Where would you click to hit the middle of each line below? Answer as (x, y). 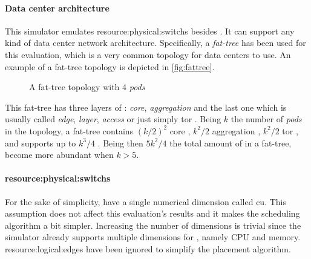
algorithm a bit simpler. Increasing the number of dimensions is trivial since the (153, 225)
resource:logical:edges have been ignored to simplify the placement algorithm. (148, 248)
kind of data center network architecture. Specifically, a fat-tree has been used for (155, 43)
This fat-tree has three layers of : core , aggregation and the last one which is (146, 107)
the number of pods (266, 119)
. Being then (120, 143)
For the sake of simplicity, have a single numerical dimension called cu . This (146, 201)
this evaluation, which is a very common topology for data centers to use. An (148, 54)
